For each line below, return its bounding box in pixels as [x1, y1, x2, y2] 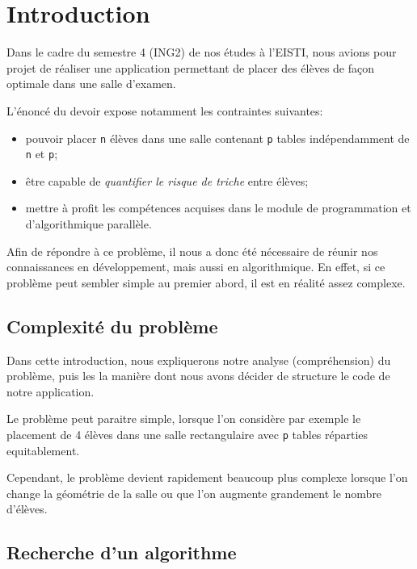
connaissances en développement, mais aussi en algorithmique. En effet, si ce [6, 258, 385, 275]
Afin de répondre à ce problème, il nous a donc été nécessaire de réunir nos [6, 242, 378, 259]
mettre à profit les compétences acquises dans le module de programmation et [25, 199, 411, 216]
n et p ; [25, 145, 58, 162]
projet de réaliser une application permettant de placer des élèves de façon [6, 59, 375, 76]
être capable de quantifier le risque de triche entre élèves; [25, 172, 309, 189]
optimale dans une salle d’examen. [6, 75, 176, 92]
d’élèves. [6, 500, 48, 517]
